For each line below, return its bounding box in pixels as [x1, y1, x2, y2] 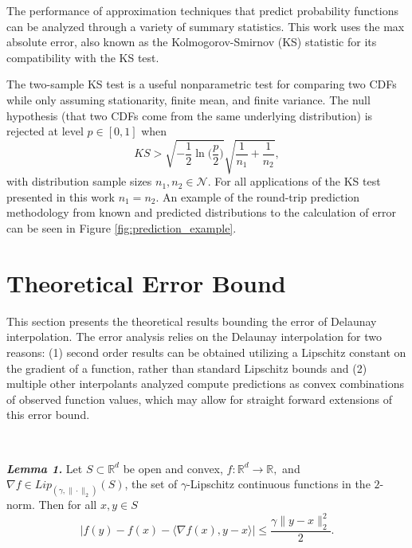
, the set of [124, 476, 178, 492]
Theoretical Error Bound [6, 266, 286, 299]
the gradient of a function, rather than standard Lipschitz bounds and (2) [6, 359, 367, 376]
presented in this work [6, 188, 115, 205]
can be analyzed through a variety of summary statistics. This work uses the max [6, 18, 405, 34]
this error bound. [6, 406, 90, 423]
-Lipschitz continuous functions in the [186, 476, 371, 492]
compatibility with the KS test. [6, 49, 159, 65]
